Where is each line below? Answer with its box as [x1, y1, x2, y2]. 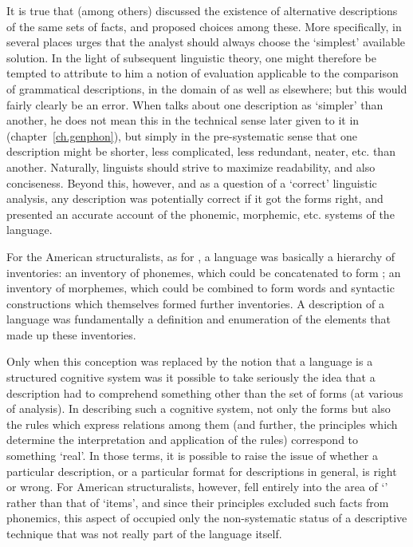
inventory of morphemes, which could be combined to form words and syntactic [6, 279, 395, 296]
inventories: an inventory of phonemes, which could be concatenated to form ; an [6, 264, 401, 280]
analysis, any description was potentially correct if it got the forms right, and [6, 190, 383, 207]
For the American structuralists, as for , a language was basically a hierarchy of [6, 248, 395, 264]
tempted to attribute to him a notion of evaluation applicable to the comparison [6, 65, 399, 81]
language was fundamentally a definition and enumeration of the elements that [6, 311, 391, 327]
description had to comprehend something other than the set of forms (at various [6, 384, 403, 401]
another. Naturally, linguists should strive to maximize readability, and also [6, 158, 376, 175]
